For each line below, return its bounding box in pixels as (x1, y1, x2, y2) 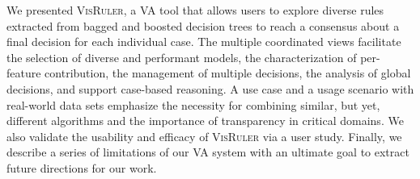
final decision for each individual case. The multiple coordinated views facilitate (6, 33, 401, 50)
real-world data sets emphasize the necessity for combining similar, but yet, (6, 96, 380, 113)
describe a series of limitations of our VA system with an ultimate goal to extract (6, 144, 409, 160)
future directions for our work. (6, 159, 157, 176)
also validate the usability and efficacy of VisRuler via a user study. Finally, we (6, 127, 402, 144)
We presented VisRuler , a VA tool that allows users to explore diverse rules (6, 2, 384, 18)
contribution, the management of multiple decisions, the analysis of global (45, 65, 411, 81)
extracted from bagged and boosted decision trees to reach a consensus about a (6, 17, 400, 34)
